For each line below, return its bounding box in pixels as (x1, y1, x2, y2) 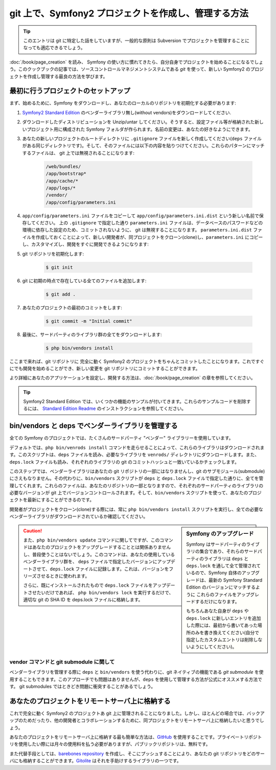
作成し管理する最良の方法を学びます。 (27, 73, 108, 79)
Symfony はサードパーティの (186, 541, 246, 547)
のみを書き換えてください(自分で (190, 629, 259, 635)
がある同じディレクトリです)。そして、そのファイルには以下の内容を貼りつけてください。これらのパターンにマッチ (22, 142, 265, 149)
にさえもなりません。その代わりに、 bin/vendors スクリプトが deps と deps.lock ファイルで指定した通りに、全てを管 (9, 475, 264, 482)
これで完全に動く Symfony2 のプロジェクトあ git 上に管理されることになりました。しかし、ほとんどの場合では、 (9, 710, 247, 716)
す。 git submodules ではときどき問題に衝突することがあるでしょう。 (9, 683, 156, 689)
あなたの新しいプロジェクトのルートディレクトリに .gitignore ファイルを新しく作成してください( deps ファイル (22, 135, 262, 141)
